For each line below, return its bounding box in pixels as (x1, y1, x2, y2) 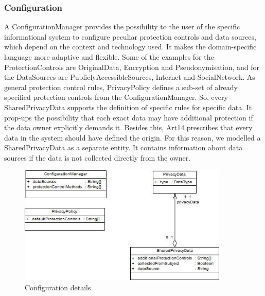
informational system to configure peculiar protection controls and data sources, (4, 31, 256, 42)
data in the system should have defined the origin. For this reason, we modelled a (4, 132, 261, 143)
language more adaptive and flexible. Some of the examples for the (4, 51, 214, 62)
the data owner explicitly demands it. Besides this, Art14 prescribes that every (4, 122, 253, 133)
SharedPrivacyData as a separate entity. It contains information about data (4, 142, 243, 153)
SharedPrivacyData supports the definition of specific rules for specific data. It (4, 101, 252, 112)
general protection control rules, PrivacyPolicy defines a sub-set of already (4, 81, 238, 92)
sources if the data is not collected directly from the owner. (4, 152, 191, 163)
